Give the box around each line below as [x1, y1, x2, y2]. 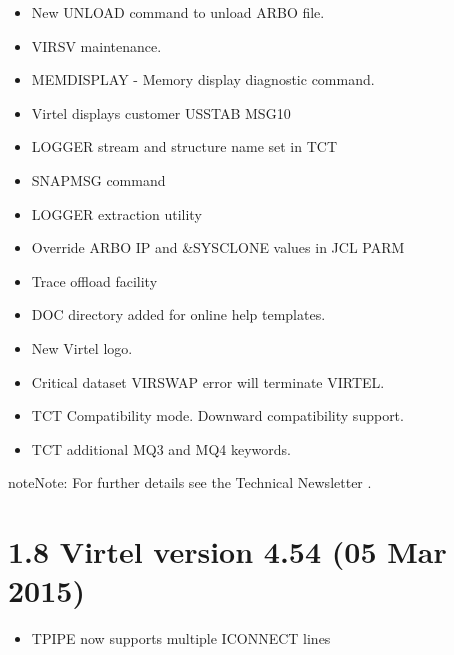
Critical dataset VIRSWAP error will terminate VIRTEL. [31, 371, 385, 392]
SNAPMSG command [31, 169, 166, 190]
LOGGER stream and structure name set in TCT [31, 136, 338, 157]
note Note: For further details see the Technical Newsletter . [8, 472, 372, 493]
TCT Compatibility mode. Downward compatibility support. [31, 405, 404, 426]
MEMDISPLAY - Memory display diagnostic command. [31, 69, 375, 90]
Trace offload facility [31, 270, 158, 291]
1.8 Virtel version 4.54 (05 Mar [8, 531, 447, 572]
